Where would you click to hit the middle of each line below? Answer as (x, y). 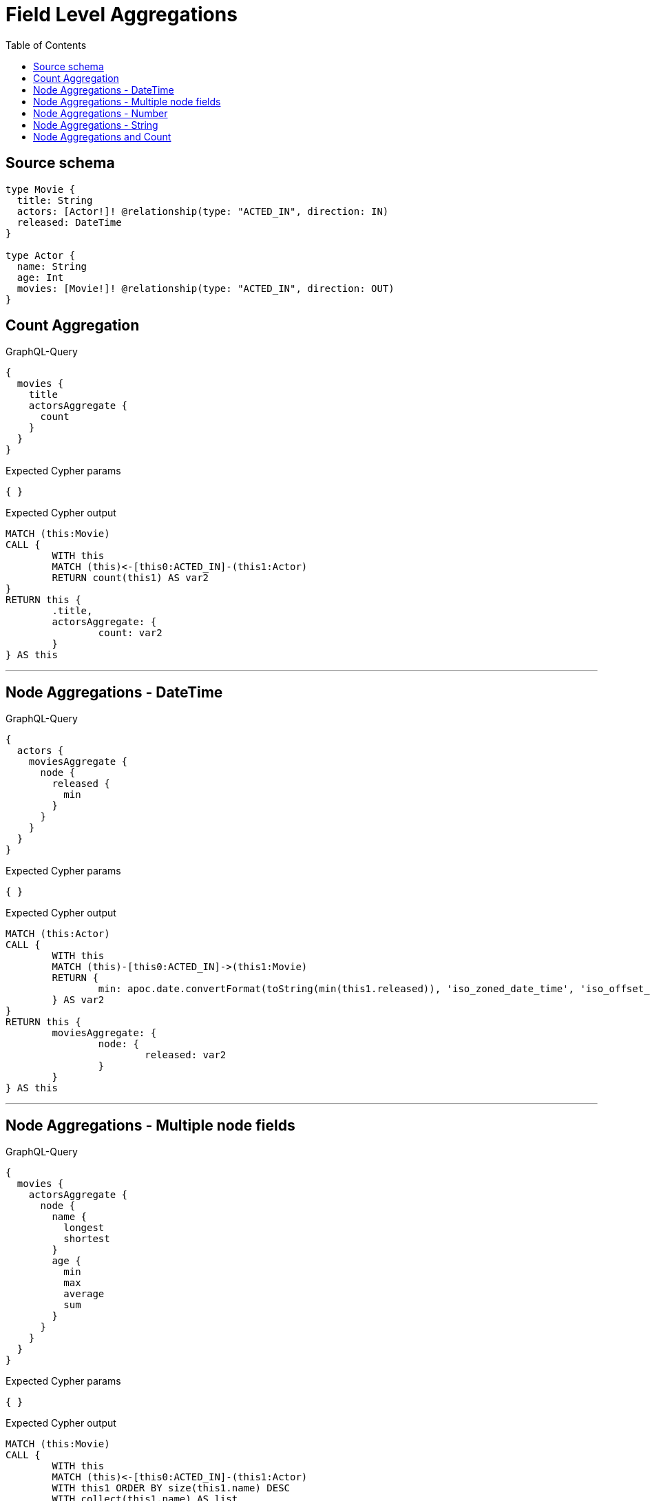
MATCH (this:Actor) (58, 934)
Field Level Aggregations (122, 14)
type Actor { (41, 255)
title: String (55, 200)
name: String (52, 266)
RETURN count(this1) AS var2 (130, 578)
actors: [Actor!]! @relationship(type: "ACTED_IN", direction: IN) (203, 211)
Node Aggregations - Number (101, 113)
